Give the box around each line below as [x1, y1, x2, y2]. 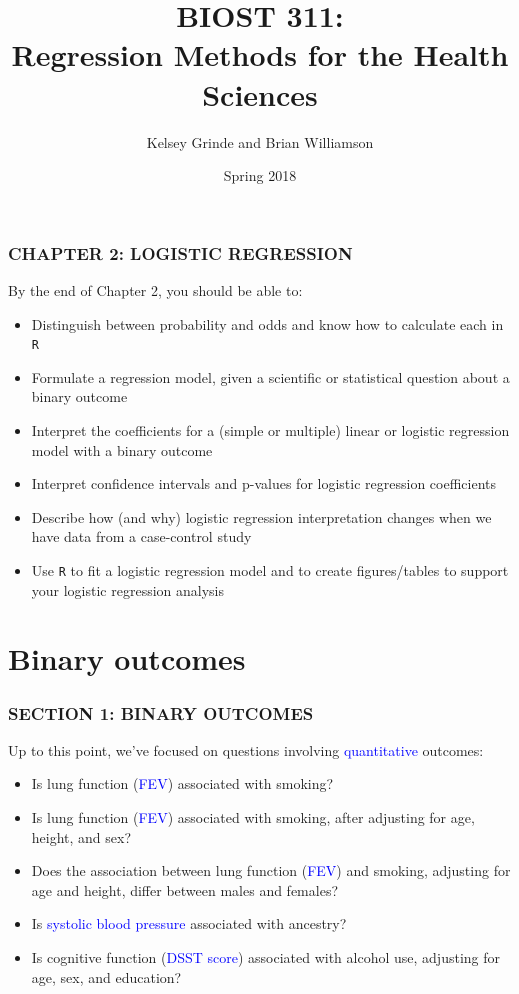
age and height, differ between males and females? [31, 879, 339, 900]
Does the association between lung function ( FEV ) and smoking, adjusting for [31, 860, 511, 881]
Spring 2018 [223, 165, 297, 186]
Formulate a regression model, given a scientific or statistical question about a [31, 366, 510, 387]
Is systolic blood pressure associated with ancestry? [31, 913, 347, 934]
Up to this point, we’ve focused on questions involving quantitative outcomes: [8, 739, 484, 760]
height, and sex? [31, 826, 132, 847]
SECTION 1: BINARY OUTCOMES [8, 700, 314, 725]
